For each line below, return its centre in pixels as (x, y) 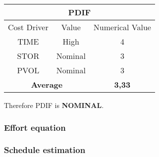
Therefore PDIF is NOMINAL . (54, 105)
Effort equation (35, 127)
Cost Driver (28, 27)
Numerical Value (122, 27)
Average (47, 84)
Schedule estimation (45, 150)
